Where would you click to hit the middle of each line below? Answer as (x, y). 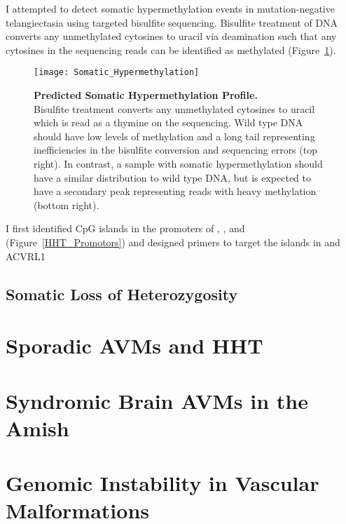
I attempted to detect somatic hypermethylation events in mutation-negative (170, 8)
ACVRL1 (26, 256)
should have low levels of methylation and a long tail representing (174, 136)
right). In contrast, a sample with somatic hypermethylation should (178, 163)
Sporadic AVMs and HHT (134, 345)
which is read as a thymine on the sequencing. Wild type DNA (168, 122)
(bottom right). (67, 204)
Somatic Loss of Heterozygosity (122, 294)
